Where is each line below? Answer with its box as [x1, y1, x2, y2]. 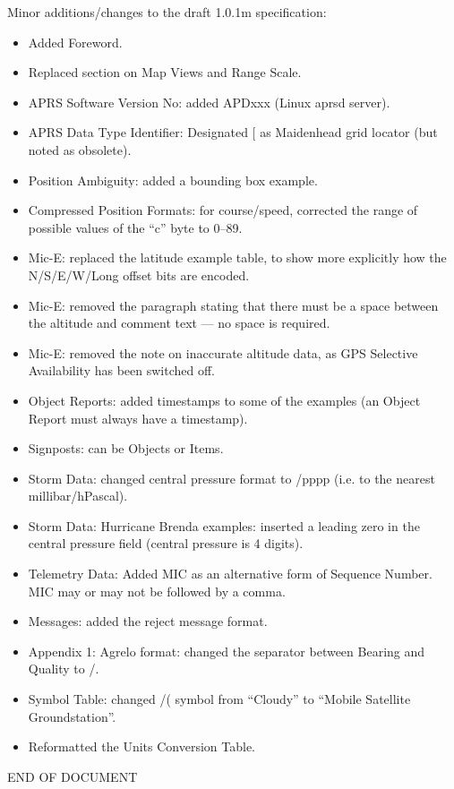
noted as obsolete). [28, 140, 132, 159]
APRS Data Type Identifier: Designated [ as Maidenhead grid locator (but [28, 123, 438, 142]
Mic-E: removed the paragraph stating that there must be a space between [28, 296, 439, 314]
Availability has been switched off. [28, 361, 216, 380]
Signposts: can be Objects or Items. [28, 439, 224, 458]
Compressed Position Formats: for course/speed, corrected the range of [28, 201, 418, 219]
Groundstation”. [28, 707, 116, 725]
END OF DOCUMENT [7, 767, 138, 785]
